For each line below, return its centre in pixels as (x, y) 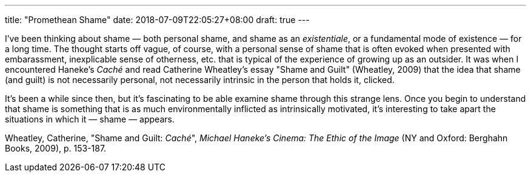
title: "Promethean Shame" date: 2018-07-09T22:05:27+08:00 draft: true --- (157, 20)
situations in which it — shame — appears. (90, 119)
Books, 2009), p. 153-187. (56, 148)
